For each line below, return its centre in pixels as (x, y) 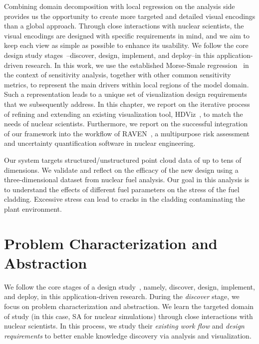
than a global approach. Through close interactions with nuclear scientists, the (124, 26)
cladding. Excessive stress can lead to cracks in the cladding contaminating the (125, 199)
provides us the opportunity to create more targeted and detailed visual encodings (130, 16)
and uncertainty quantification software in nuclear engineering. (100, 143)
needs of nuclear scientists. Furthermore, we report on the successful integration (126, 124)
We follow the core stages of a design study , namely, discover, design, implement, (129, 286)
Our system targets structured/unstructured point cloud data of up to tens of (123, 160)
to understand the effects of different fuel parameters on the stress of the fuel (122, 189)
